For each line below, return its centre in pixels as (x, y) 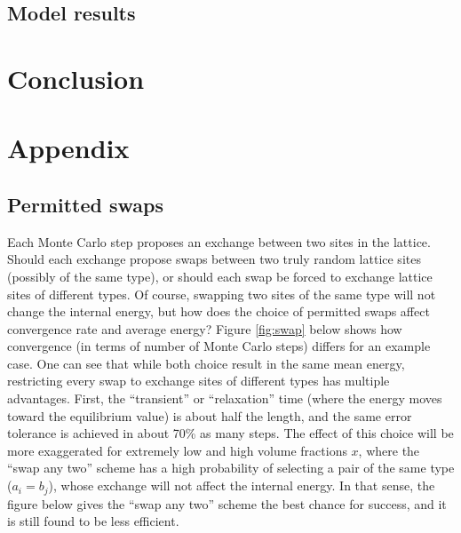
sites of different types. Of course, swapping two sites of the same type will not (222, 294)
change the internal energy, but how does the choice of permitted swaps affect (219, 311)
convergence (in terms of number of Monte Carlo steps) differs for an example (219, 346)
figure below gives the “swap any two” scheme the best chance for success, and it (227, 503)
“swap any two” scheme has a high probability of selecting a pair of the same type (231, 468)
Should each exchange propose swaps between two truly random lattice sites (214, 259)
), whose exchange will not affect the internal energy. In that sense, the (242, 485)
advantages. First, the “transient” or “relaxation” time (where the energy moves (225, 398)
